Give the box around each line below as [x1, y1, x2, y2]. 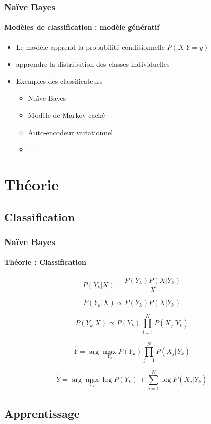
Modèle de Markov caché [28, 110, 105, 120]
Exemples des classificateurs [16, 75, 103, 86]
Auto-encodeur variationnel [28, 127, 113, 137]
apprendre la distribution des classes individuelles [16, 58, 170, 69]
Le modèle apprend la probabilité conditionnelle [16, 41, 165, 52]
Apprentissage [4, 406, 80, 421]
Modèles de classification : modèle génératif [4, 22, 160, 33]
